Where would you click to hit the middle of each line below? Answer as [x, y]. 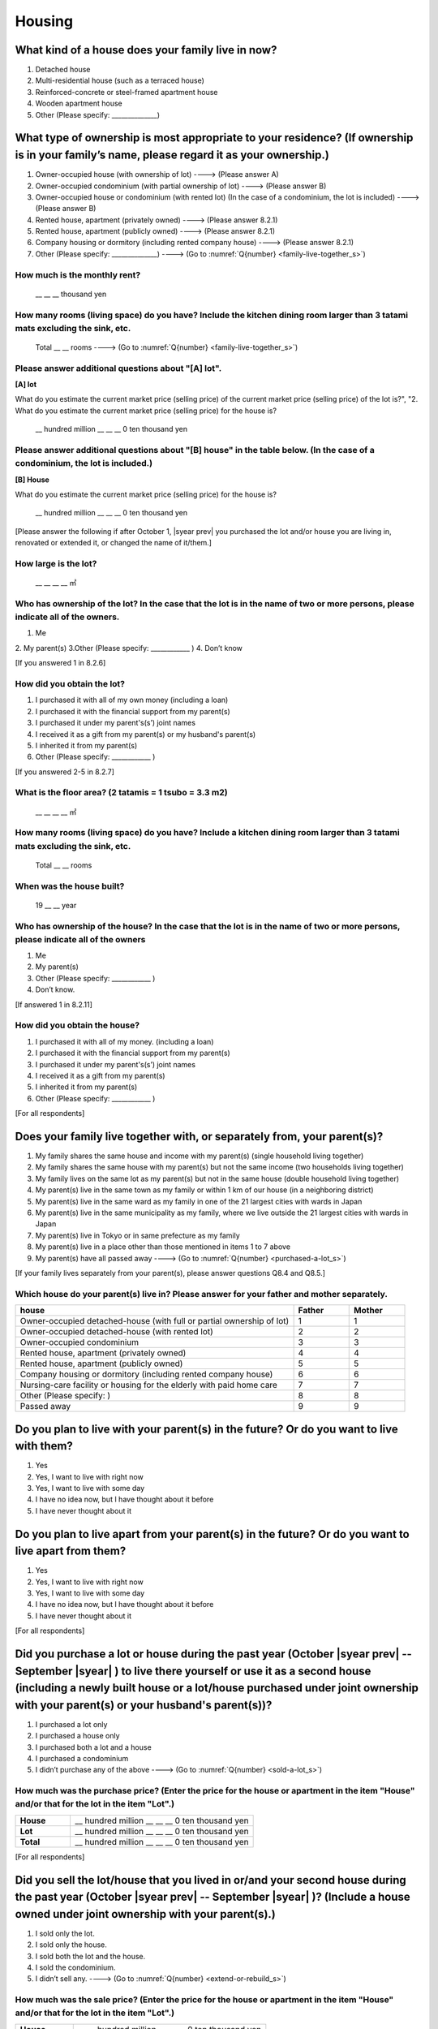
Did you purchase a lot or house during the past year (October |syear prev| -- [214, 1654]
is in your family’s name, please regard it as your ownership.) [172, 155]
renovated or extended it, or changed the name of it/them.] [114, 543]
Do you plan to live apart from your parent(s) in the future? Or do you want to [212, 1534]
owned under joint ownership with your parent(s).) [145, 1914]
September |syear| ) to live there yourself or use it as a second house [193, 1671]
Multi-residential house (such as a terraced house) [120, 80]
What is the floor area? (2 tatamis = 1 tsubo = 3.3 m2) [121, 793]
